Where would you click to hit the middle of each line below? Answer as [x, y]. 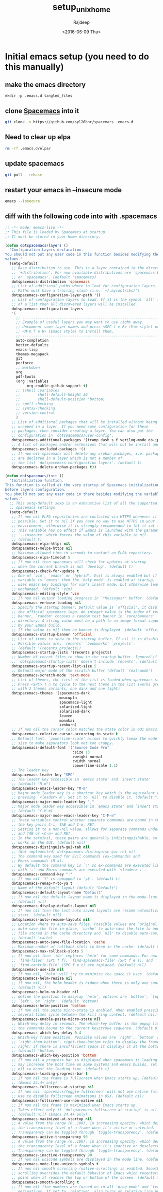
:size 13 [81, 752]
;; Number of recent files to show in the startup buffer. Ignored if [84, 657]
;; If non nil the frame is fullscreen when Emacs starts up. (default [85, 1078]
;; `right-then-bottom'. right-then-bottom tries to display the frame [85, 1042]
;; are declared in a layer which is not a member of [67, 458]
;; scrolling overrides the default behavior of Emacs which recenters [85, 1173]
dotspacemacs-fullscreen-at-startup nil [53, 1087]
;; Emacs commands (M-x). [38, 861]
